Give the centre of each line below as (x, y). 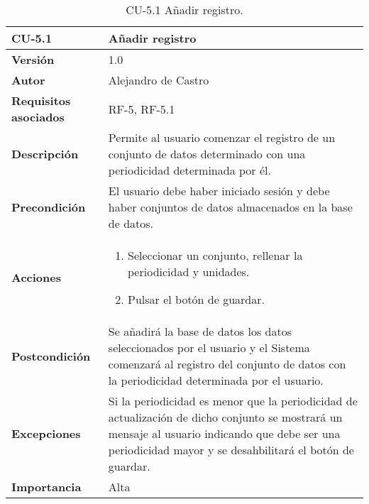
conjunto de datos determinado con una (207, 154)
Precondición (49, 207)
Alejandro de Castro (159, 80)
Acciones (36, 277)
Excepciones (46, 433)
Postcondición (51, 356)
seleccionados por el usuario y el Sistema (209, 347)
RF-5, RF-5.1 (142, 109)
